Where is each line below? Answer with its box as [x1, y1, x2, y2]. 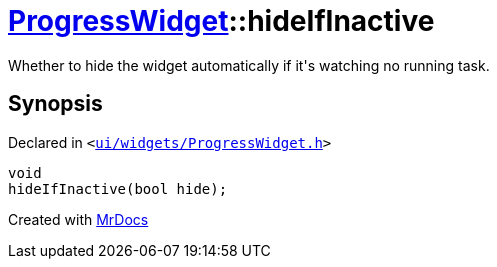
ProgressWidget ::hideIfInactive [8, 4, 435, 38]
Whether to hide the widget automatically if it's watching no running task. [8, 56, 490, 74]
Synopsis [8, 91, 103, 117]
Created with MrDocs [8, 210, 149, 228]
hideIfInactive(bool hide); [8, 180, 228, 197]
